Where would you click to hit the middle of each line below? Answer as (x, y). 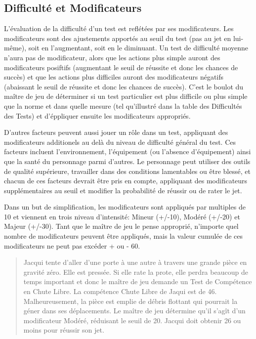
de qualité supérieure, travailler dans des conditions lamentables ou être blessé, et (127, 171)
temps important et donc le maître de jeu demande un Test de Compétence (138, 281)
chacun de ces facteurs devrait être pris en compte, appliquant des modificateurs (126, 181)
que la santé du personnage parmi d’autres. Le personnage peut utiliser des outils (127, 161)
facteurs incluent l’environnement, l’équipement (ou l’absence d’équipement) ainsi (128, 151)
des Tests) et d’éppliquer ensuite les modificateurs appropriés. (97, 115)
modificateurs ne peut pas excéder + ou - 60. (72, 245)
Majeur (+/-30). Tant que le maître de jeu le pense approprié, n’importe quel (121, 226)
